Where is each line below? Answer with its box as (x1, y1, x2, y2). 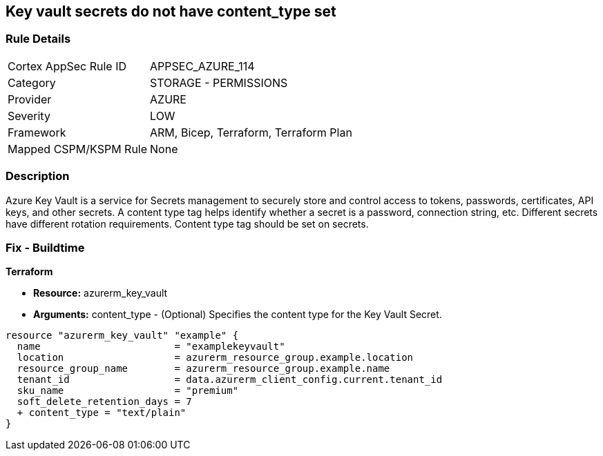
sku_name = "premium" (17, 385, 239, 397)
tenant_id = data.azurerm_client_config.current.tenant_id (17, 374, 443, 386)
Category (8, 75, 56, 90)
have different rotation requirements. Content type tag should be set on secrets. (6, 217, 369, 230)
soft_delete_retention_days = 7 (17, 396, 192, 408)
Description (6, 169, 70, 184)
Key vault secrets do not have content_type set (6, 3, 336, 20)
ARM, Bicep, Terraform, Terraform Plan (150, 125, 352, 139)
